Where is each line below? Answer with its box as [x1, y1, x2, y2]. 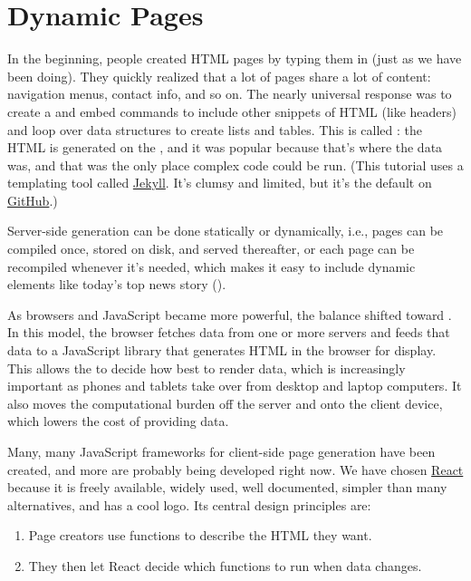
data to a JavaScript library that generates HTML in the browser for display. [7, 341, 437, 360]
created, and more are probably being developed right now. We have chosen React [7, 460, 464, 479]
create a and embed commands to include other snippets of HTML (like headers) [7, 102, 457, 121]
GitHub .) [7, 190, 58, 209]
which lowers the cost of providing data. [7, 412, 229, 431]
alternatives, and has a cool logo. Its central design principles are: [7, 495, 371, 514]
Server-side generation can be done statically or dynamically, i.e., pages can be [7, 221, 444, 240]
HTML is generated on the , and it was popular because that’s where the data [7, 138, 443, 157]
